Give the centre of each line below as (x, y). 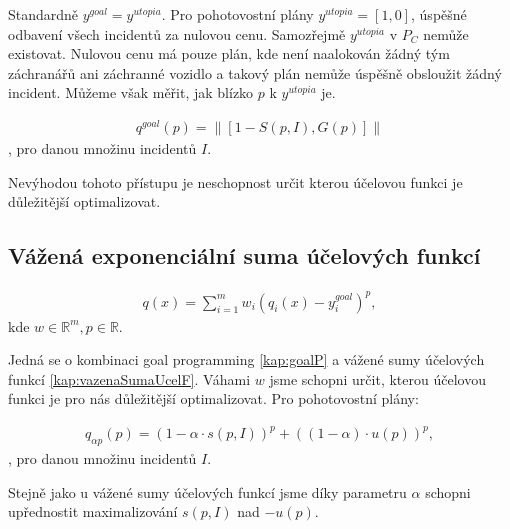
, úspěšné (439, 14)
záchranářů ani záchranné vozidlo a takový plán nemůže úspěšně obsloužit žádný (255, 72)
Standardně (43, 14)
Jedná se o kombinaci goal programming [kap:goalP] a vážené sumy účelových (246, 359)
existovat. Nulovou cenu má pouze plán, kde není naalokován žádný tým (229, 53)
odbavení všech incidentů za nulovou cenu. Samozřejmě (177, 33)
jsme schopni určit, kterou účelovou (377, 378)
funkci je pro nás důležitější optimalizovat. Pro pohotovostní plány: (213, 398)
